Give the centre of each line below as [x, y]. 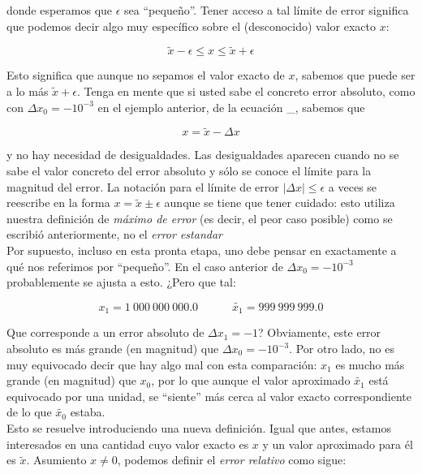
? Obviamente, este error [320, 332]
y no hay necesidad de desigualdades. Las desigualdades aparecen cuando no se [203, 155]
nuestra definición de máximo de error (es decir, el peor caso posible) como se [200, 218]
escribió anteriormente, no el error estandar [114, 234]
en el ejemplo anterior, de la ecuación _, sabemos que [231, 107]
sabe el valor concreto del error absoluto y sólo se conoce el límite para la [189, 170]
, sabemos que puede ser [355, 75]
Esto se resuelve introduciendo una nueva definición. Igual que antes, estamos [199, 427]
